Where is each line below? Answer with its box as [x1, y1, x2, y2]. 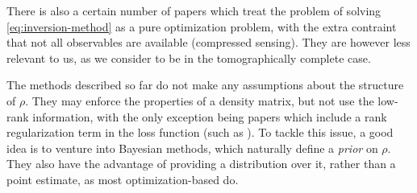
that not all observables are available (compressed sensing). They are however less [6, 34, 411, 51]
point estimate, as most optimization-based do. [6, 170, 239, 187]
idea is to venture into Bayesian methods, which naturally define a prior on [6, 139, 378, 156]
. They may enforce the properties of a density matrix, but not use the [25, 92, 374, 109]
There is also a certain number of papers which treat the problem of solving [6, 2, 382, 18]
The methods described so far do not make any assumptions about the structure [6, 76, 404, 93]
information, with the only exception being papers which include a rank [32, 108, 387, 125]
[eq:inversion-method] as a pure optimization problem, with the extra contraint [6, 18, 397, 35]
